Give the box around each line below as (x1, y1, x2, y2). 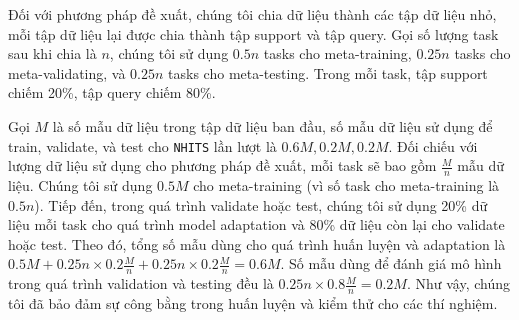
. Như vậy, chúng (406, 273, 510, 294)
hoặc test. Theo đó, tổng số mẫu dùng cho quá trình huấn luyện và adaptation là (8, 233, 506, 254)
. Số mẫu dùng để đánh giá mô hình (280, 253, 502, 274)
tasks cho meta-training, (263, 43, 412, 64)
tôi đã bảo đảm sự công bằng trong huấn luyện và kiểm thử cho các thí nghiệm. (8, 293, 498, 314)
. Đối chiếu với (388, 135, 478, 156)
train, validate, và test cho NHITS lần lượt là (8, 135, 277, 156)
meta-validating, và (8, 62, 126, 83)
